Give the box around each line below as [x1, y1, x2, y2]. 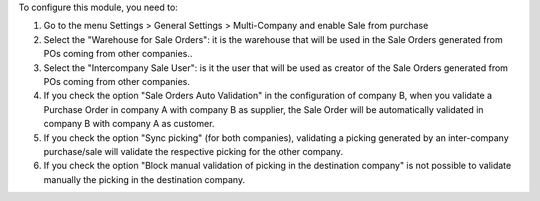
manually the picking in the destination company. [43, 173, 245, 185]
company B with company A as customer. [43, 118, 215, 130]
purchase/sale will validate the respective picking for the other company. [43, 145, 344, 157]
